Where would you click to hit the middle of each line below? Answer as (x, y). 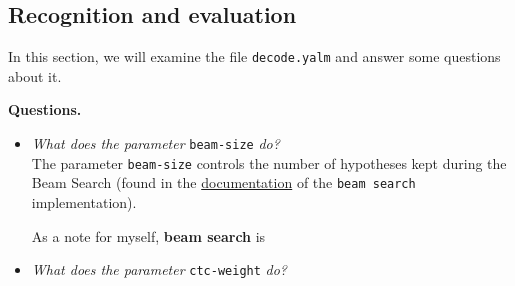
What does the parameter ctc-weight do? (159, 269)
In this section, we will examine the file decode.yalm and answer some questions (254, 56)
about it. (35, 75)
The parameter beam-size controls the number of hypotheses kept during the (269, 162)
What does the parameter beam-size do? (155, 143)
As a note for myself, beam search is (148, 235)
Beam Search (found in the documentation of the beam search (223, 182)
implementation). (84, 202)
